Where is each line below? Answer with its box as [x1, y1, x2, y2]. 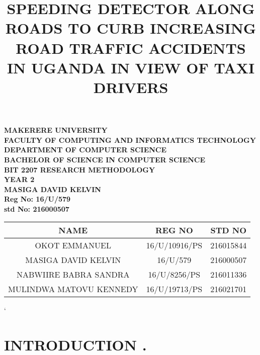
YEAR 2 [4, 174, 35, 185]
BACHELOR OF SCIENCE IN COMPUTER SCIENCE [4, 154, 206, 164]
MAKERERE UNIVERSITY [4, 125, 108, 135]
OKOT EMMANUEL [35, 239, 111, 251]
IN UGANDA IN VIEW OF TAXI [7, 57, 255, 77]
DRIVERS [93, 76, 168, 97]
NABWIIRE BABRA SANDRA [17, 269, 130, 281]
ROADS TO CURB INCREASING [5, 18, 256, 38]
